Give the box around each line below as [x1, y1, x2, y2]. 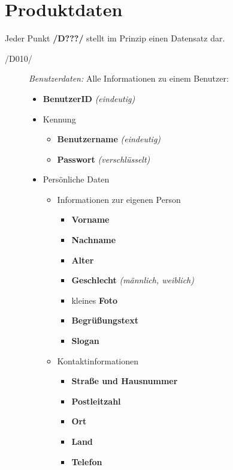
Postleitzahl [71, 394, 121, 407]
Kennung [43, 112, 76, 125]
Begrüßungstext [71, 314, 138, 327]
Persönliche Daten [43, 173, 110, 185]
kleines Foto [71, 294, 118, 306]
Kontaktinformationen [57, 354, 139, 367]
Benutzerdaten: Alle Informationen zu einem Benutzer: [29, 72, 229, 85]
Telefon [71, 455, 102, 468]
